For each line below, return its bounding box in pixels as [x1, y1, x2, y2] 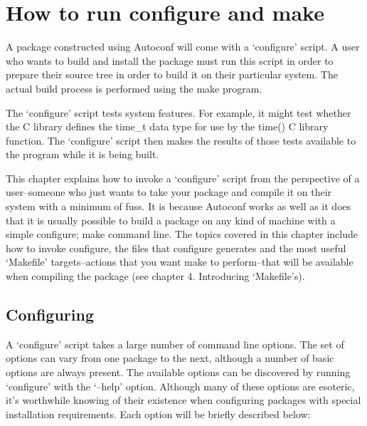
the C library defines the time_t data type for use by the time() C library [6, 119, 329, 134]
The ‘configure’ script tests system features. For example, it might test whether [6, 105, 351, 120]
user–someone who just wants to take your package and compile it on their [6, 185, 332, 199]
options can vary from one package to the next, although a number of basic [6, 350, 334, 365]
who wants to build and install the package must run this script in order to [6, 53, 334, 68]
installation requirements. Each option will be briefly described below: [6, 406, 311, 421]
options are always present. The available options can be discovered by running [6, 365, 351, 380]
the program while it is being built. [6, 147, 159, 162]
